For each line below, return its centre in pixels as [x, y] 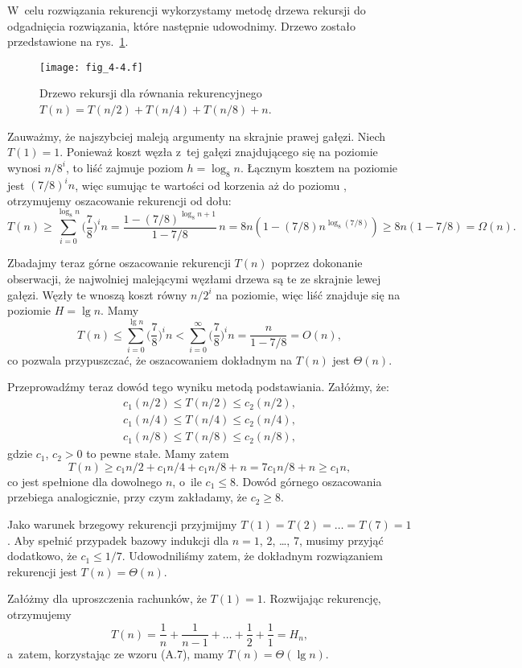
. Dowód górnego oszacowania [308, 481]
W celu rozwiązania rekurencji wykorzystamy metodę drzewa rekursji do [187, 10]
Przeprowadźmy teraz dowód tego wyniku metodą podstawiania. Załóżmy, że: [198, 387]
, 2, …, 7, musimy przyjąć [321, 540]
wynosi [24, 167]
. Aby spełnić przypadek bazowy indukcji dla [118, 540]
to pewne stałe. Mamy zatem [158, 454]
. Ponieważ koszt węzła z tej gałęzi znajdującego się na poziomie [219, 152]
